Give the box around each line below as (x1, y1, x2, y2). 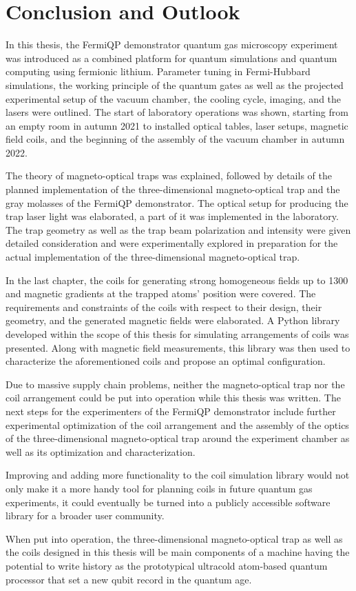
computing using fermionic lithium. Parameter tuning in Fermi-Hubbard (6, 64, 311, 79)
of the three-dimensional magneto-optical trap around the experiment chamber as (6, 431, 350, 445)
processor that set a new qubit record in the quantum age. (6, 572, 252, 586)
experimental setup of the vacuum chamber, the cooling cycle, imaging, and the (6, 91, 342, 106)
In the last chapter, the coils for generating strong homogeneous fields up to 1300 (6, 272, 348, 287)
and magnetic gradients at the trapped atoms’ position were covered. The (6, 286, 316, 301)
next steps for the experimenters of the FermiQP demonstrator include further (6, 403, 336, 418)
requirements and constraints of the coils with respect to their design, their (6, 299, 322, 314)
